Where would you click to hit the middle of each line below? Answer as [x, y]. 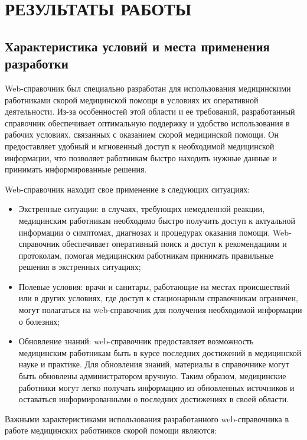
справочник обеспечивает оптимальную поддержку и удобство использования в [147, 123]
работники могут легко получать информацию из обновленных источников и [156, 387]
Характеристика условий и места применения [137, 46]
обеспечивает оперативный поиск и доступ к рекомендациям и [174, 244]
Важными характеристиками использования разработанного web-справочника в [147, 418]
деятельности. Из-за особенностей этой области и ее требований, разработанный [150, 111]
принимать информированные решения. [76, 169]
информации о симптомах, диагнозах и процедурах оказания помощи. [144, 232]
